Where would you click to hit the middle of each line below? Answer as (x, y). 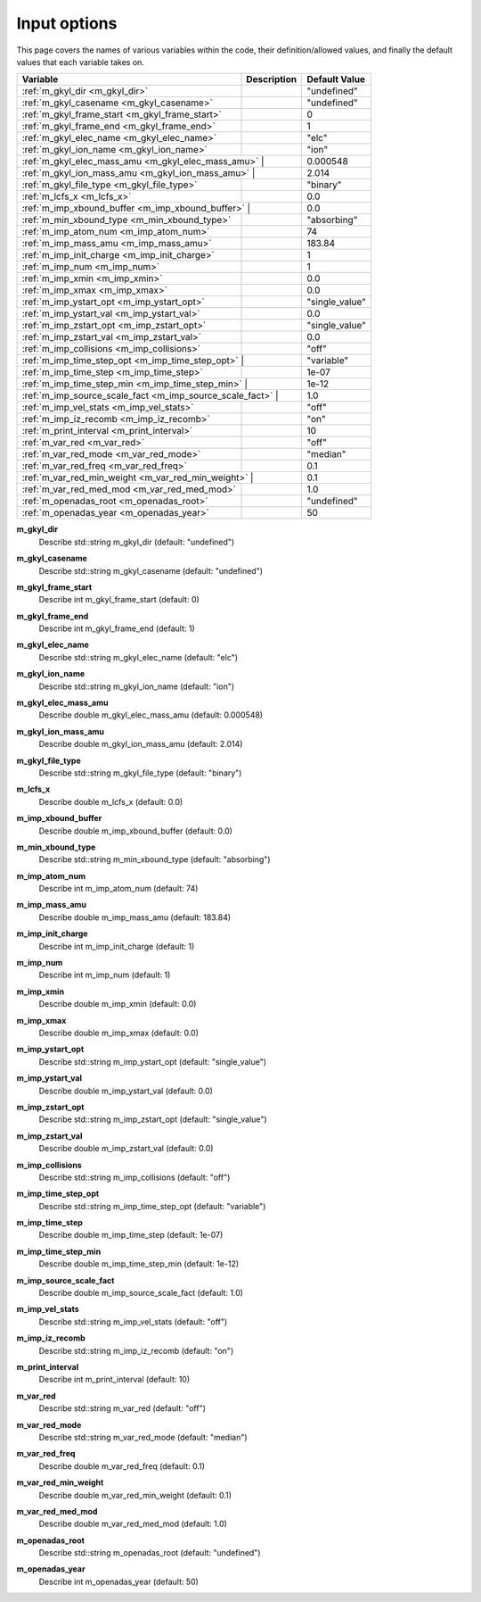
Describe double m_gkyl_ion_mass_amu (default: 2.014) (141, 744)
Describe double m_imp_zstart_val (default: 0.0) (126, 1149)
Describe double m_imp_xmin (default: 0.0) (118, 1004)
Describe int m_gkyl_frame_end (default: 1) (117, 628)
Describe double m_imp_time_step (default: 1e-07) (131, 1235)
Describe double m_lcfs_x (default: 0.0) (111, 801)
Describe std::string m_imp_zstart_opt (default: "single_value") (153, 1119)
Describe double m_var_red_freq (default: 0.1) (122, 1466)
